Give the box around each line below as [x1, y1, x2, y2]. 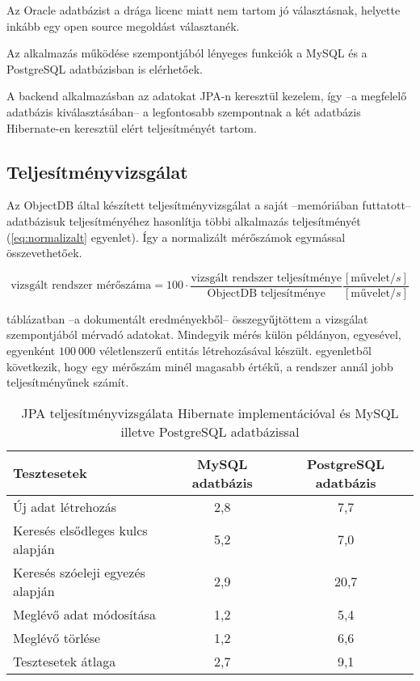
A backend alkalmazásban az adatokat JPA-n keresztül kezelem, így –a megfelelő [6, 87, 407, 104]
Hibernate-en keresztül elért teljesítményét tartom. [6, 119, 257, 136]
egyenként [6, 341, 56, 358]
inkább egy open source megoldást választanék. [6, 17, 240, 34]
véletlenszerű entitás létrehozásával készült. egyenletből [99, 341, 372, 358]
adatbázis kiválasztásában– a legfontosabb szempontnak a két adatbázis [6, 103, 361, 120]
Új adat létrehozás [13, 497, 117, 516]
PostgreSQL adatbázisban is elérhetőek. [6, 60, 203, 77]
